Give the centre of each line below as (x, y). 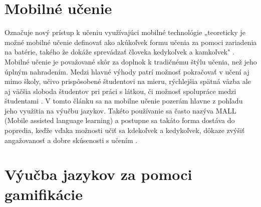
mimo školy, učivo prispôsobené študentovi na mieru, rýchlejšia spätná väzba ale (128, 81)
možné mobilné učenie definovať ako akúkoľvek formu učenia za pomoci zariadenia (131, 42)
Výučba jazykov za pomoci (98, 174)
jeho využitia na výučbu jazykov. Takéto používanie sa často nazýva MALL (120, 110)
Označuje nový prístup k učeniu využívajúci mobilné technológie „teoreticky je (125, 32)
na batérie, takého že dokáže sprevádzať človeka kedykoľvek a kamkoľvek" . (119, 52)
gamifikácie (44, 194)
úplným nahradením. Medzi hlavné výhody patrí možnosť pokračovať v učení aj (127, 71)
